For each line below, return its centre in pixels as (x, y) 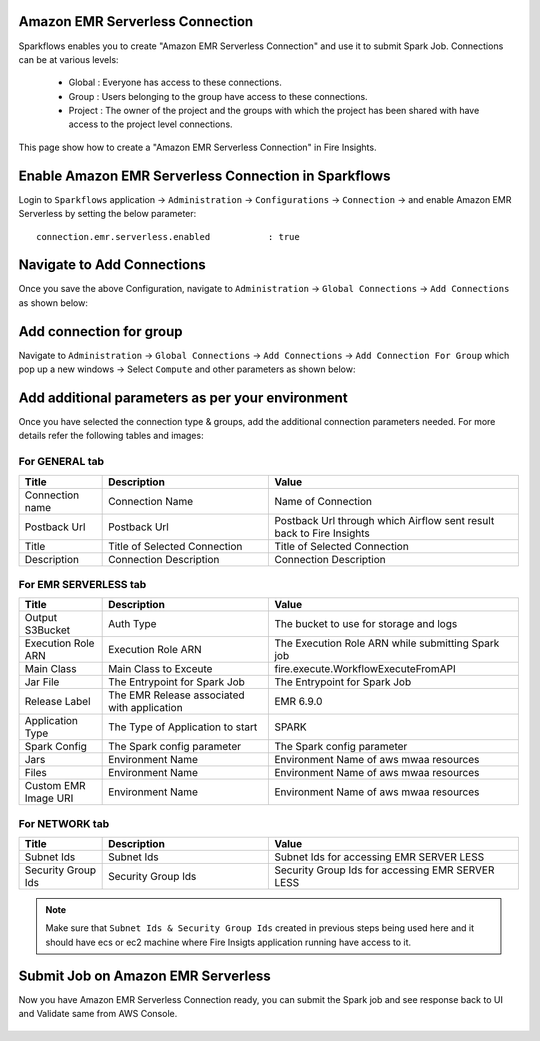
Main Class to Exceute (160, 669)
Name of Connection (323, 501)
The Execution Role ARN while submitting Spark (387, 643)
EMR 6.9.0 (298, 702)
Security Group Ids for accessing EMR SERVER (384, 870)
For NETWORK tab (64, 823)
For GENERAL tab (61, 462)
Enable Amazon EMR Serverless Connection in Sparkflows (204, 175)
